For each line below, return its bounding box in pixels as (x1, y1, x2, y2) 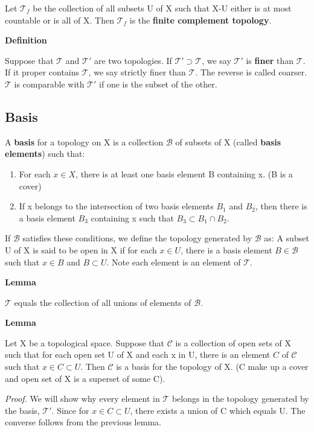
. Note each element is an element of (106, 255, 241, 268)
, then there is (255, 200, 307, 212)
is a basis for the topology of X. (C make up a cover (116, 360, 309, 373)
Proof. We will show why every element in (5, 392, 160, 405)
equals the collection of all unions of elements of (14, 296, 191, 308)
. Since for (51, 404, 89, 416)
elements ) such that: (5, 147, 85, 160)
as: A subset (264, 232, 309, 244)
